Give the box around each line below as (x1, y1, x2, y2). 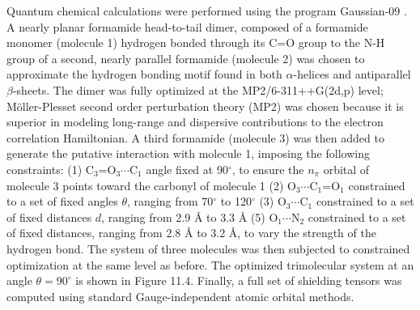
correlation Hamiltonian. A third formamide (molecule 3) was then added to (6, 129, 384, 146)
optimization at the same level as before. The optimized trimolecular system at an (6, 256, 414, 273)
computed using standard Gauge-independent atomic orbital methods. (6, 287, 354, 304)
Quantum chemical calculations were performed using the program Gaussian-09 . (6, 2, 407, 19)
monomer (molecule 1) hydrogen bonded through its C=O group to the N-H (6, 34, 385, 51)
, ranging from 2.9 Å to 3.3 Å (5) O (101, 208, 278, 225)
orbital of (323, 160, 370, 177)
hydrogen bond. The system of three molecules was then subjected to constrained (6, 240, 410, 257)
